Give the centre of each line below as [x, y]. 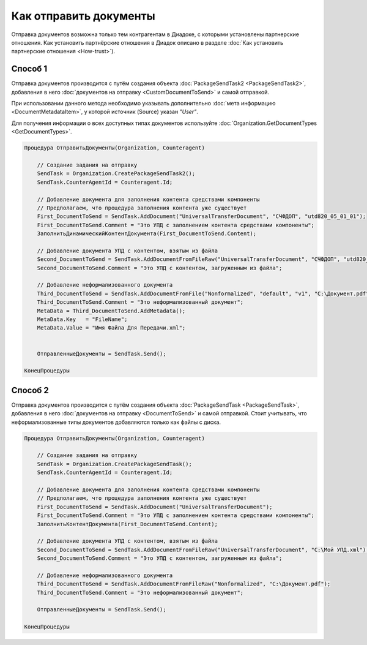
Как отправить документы [83, 16]
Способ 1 [29, 69]
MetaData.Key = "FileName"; [82, 319]
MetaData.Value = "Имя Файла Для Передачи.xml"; [111, 328]
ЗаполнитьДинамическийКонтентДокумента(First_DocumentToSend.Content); [147, 234]
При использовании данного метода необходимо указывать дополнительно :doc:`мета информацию [143, 104]
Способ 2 [30, 390]
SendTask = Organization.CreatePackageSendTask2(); [116, 174]
